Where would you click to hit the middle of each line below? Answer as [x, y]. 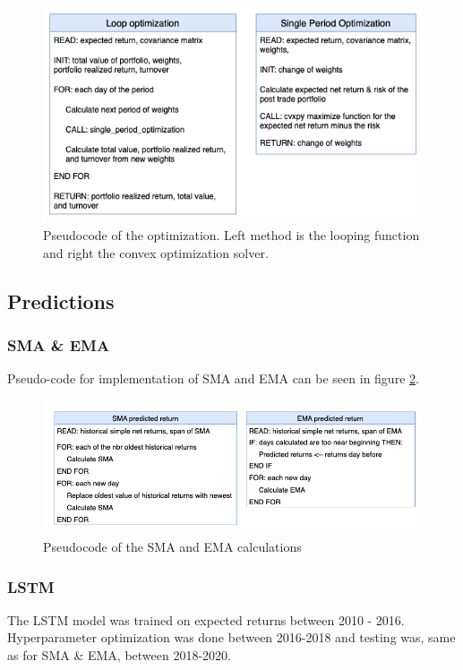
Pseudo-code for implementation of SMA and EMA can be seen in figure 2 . [213, 378]
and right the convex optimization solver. [156, 252]
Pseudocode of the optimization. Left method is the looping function [231, 235]
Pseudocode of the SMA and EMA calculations [172, 547]
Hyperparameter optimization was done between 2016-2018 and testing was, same [231, 637]
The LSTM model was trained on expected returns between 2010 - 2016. [206, 619]
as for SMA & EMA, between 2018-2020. [119, 655]
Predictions [61, 301]
